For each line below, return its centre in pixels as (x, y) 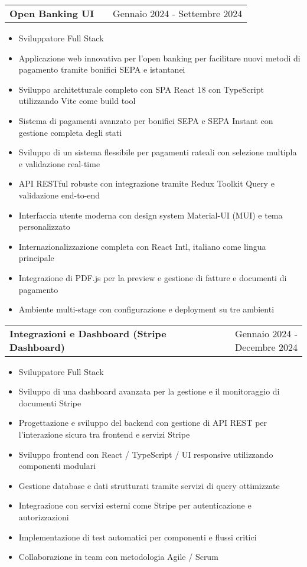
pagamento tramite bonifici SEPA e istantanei (102, 69)
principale (36, 258)
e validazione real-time (59, 163)
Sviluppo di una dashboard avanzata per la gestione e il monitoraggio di (149, 391)
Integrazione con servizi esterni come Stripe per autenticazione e (135, 505)
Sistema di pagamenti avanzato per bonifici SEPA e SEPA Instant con (146, 120)
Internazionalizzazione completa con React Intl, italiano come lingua (142, 246)
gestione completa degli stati (70, 132)
